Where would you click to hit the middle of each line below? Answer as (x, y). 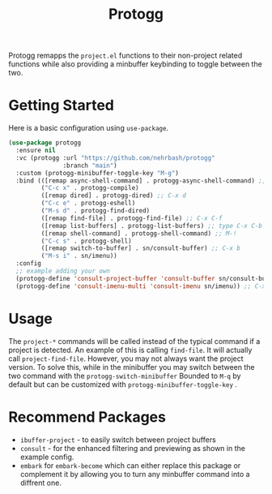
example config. (47, 457)
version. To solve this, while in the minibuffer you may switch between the (132, 367)
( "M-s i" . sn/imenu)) (79, 256)
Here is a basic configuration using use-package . (88, 128)
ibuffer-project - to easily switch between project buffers (118, 440)
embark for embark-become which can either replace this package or (130, 465)
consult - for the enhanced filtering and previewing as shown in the (132, 448)
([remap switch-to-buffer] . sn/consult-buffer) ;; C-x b (141, 248)
